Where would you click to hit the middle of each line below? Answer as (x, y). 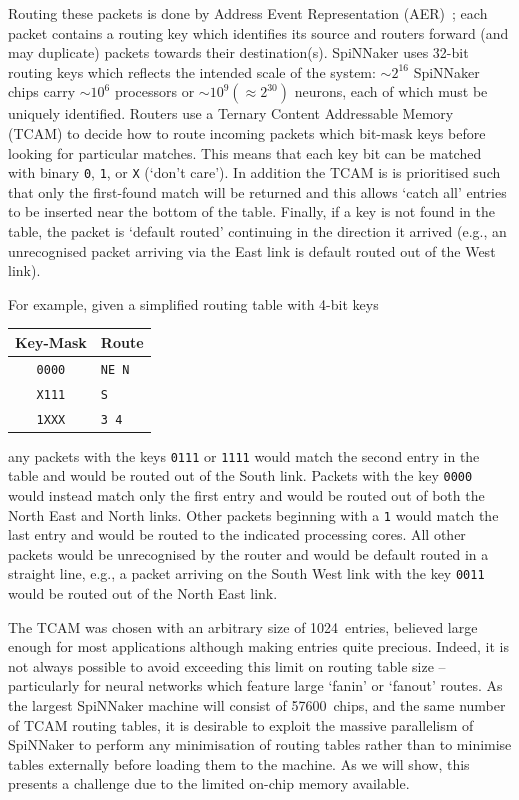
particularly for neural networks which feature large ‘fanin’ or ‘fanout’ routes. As (255, 685)
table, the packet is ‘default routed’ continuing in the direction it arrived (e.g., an (257, 231)
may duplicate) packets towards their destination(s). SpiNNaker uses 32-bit (238, 52)
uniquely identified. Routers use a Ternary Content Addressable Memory (231, 113)
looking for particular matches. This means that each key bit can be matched (245, 152)
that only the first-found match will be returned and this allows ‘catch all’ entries (257, 191)
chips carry (42, 91)
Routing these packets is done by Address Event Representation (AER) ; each (248, 13)
